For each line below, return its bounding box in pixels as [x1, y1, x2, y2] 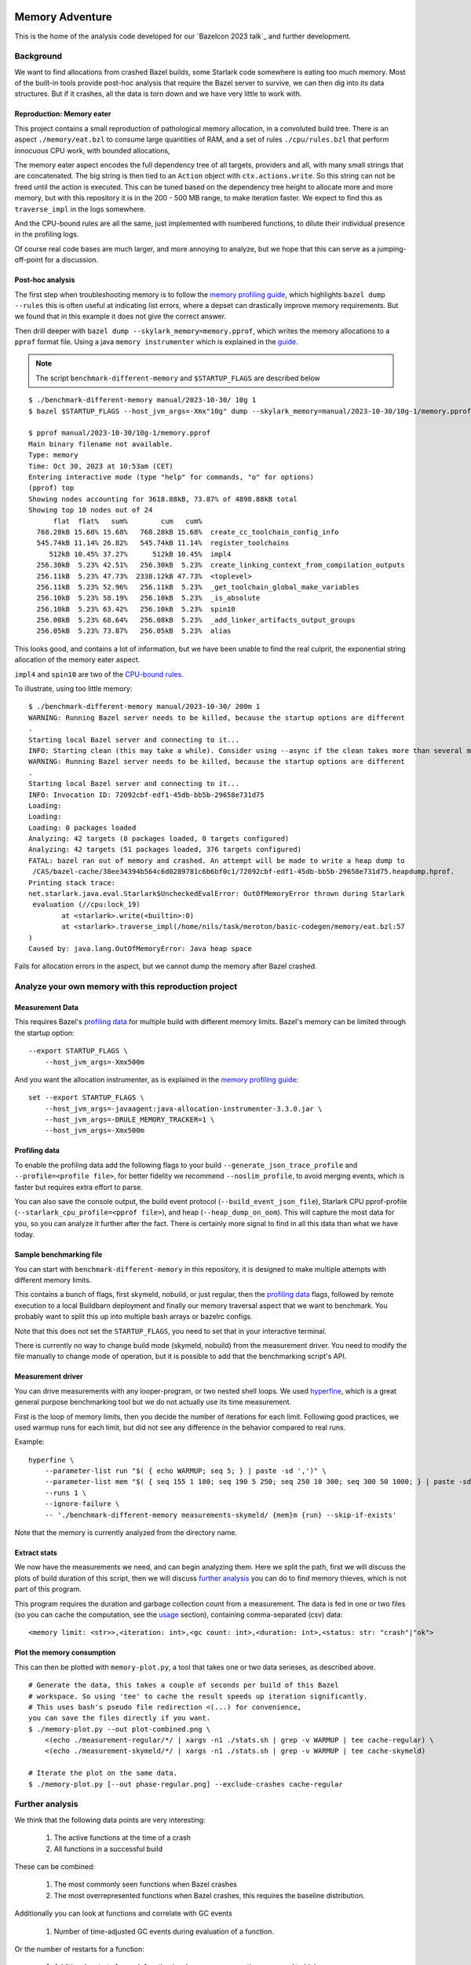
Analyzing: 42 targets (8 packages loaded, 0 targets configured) [28, 834, 290, 843]
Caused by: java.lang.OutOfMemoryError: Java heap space [28, 944, 253, 953]
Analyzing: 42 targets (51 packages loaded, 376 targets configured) [28, 845, 302, 854]
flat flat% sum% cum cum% [53, 516, 203, 526]
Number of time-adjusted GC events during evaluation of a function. [53, 1926, 275, 1936]
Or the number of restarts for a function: [14, 1944, 145, 1953]
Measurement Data [14, 1002, 78, 1012]
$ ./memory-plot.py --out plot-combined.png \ [28, 1724, 211, 1733]
